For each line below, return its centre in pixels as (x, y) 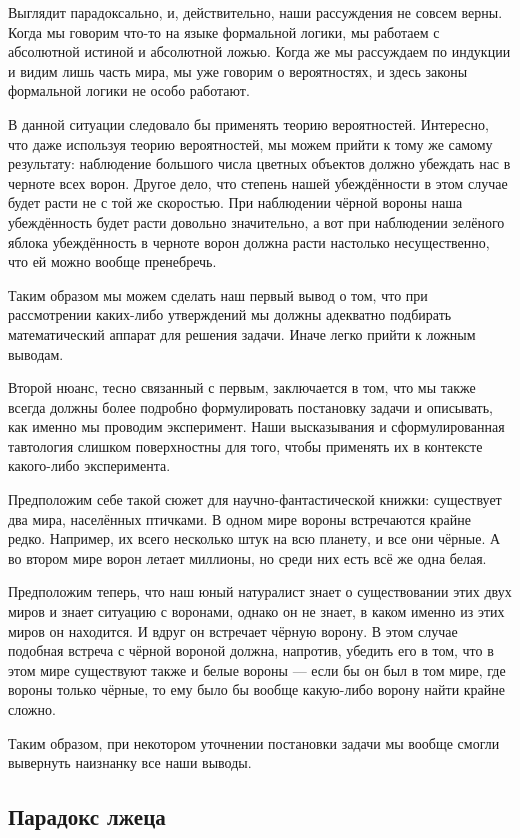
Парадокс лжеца (87, 816)
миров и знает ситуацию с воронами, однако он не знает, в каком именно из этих (256, 611)
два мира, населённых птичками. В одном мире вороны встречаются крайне (239, 518)
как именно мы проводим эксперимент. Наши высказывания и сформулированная (256, 426)
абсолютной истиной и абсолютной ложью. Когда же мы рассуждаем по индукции (259, 51)
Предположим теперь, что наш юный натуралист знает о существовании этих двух (260, 591)
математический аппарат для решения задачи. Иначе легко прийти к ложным (242, 333)
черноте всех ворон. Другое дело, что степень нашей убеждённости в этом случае (258, 182)
